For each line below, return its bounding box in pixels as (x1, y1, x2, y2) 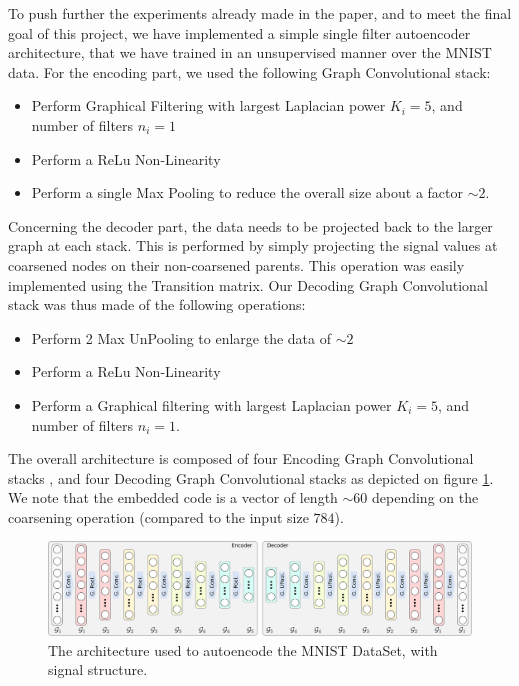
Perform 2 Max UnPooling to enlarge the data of (31, 327, 331, 348)
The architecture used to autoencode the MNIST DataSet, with (48, 639, 438, 660)
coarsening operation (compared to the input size (8, 506, 309, 527)
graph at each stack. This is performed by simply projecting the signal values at (8, 235, 498, 256)
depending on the (372, 487, 479, 508)
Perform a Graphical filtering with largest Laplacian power (31, 394, 392, 415)
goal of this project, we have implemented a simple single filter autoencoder (8, 22, 471, 43)
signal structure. (48, 659, 148, 680)
